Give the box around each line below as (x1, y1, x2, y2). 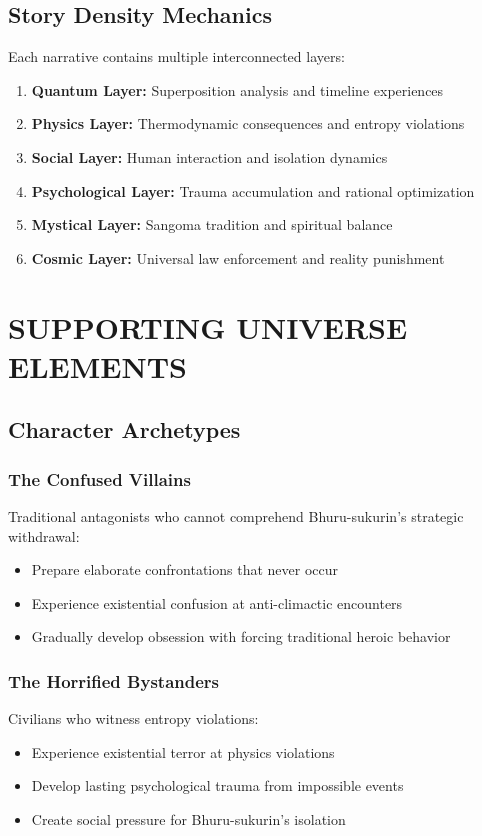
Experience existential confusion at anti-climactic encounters (31, 592, 403, 613)
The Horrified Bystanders (8, 668, 219, 693)
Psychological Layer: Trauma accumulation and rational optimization (31, 180, 475, 201)
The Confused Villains (8, 466, 191, 491)
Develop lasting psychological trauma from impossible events (31, 775, 404, 796)
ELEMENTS (8, 345, 187, 386)
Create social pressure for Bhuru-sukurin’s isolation (31, 808, 346, 829)
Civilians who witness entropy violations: (8, 708, 259, 729)
